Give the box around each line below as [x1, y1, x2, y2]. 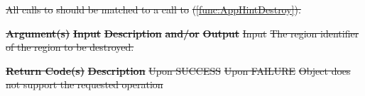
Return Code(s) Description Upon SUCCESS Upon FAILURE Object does [6, 63, 351, 78]
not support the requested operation [6, 77, 163, 92]
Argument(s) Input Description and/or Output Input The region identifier [6, 25, 359, 40]
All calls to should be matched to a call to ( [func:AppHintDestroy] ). [6, 2, 301, 16]
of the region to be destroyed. [6, 40, 134, 54]
